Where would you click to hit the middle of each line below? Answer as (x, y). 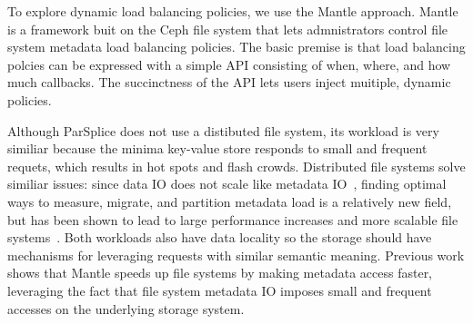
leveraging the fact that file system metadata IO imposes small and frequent (220, 290)
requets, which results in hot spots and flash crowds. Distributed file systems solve (236, 166)
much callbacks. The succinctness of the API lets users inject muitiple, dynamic (229, 82)
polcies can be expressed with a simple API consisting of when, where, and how (229, 64)
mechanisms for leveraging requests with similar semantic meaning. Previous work (236, 255)
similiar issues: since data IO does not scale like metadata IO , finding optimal (227, 184)
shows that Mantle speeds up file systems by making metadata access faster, (220, 273)
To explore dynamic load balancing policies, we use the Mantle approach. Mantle (233, 11)
